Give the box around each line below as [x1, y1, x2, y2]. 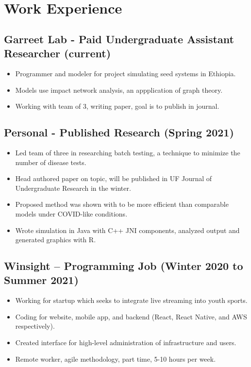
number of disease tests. [15, 157, 86, 167]
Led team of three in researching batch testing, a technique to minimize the [15, 147, 240, 157]
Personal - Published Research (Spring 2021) [4, 125, 234, 140]
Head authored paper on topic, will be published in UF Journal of [15, 173, 212, 183]
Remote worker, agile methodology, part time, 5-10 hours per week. [15, 353, 216, 364]
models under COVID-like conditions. [15, 208, 128, 218]
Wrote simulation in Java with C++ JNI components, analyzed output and [15, 225, 240, 235]
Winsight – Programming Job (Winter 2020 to [4, 258, 243, 273]
